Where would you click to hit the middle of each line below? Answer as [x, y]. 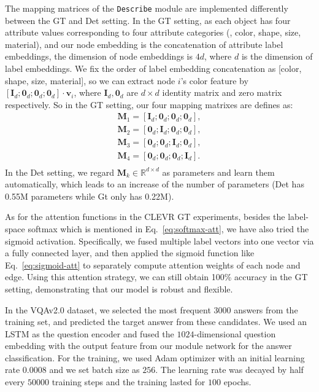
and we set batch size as [94, 370]
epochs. [237, 382]
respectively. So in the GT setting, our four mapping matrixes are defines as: [149, 104]
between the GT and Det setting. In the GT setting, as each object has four [148, 20]
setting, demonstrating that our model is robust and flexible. [119, 288]
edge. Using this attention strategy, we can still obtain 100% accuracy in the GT [156, 277]
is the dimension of [277, 56]
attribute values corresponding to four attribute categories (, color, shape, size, [153, 32]
